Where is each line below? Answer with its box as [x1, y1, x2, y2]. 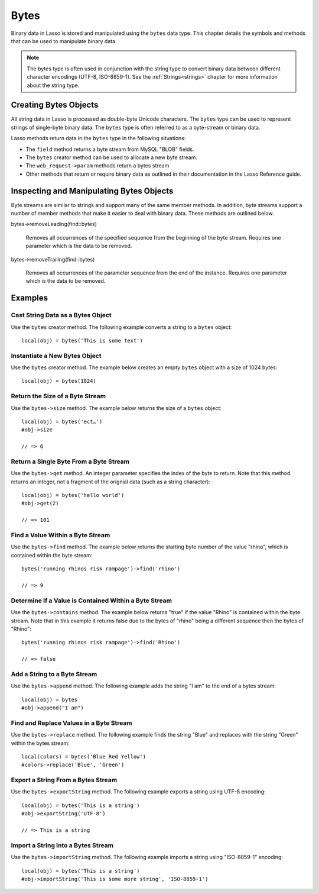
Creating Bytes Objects [11, 100, 99, 110]
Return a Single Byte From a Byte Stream [11, 457, 130, 466]
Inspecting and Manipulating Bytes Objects [11, 186, 174, 196]
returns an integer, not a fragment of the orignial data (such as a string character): [11, 478, 211, 485]
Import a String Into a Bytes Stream [11, 841, 114, 849]
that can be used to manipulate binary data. [11, 37, 118, 44]
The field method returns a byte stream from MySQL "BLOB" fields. [25, 146, 194, 153]
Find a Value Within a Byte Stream [11, 531, 110, 540]
